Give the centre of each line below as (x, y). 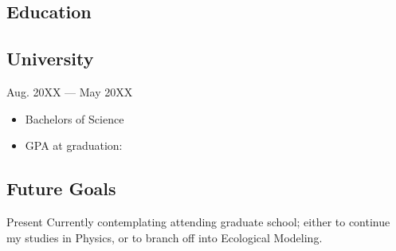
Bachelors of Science (74, 118)
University (50, 59)
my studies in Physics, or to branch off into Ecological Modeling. (165, 237)
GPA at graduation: (74, 145)
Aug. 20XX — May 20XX (70, 91)
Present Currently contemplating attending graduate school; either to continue (198, 221)
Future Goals (61, 188)
